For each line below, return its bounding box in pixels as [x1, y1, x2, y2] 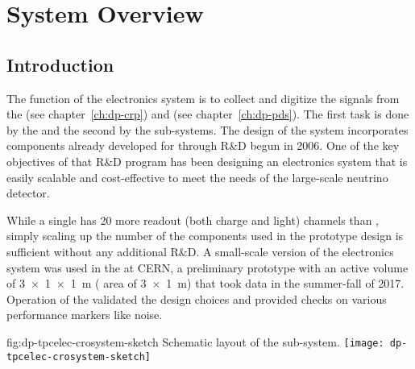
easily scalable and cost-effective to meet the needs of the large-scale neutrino [6, 168, 388, 185]
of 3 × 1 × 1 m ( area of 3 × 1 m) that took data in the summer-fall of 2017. [6, 275, 405, 292]
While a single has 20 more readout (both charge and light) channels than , [6, 211, 379, 228]
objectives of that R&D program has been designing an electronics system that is [6, 152, 408, 169]
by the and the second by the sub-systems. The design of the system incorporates [6, 121, 409, 138]
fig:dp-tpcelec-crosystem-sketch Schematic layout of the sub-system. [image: [6, 333, 384, 350]
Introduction [6, 52, 114, 77]
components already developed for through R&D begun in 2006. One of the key [6, 137, 400, 154]
